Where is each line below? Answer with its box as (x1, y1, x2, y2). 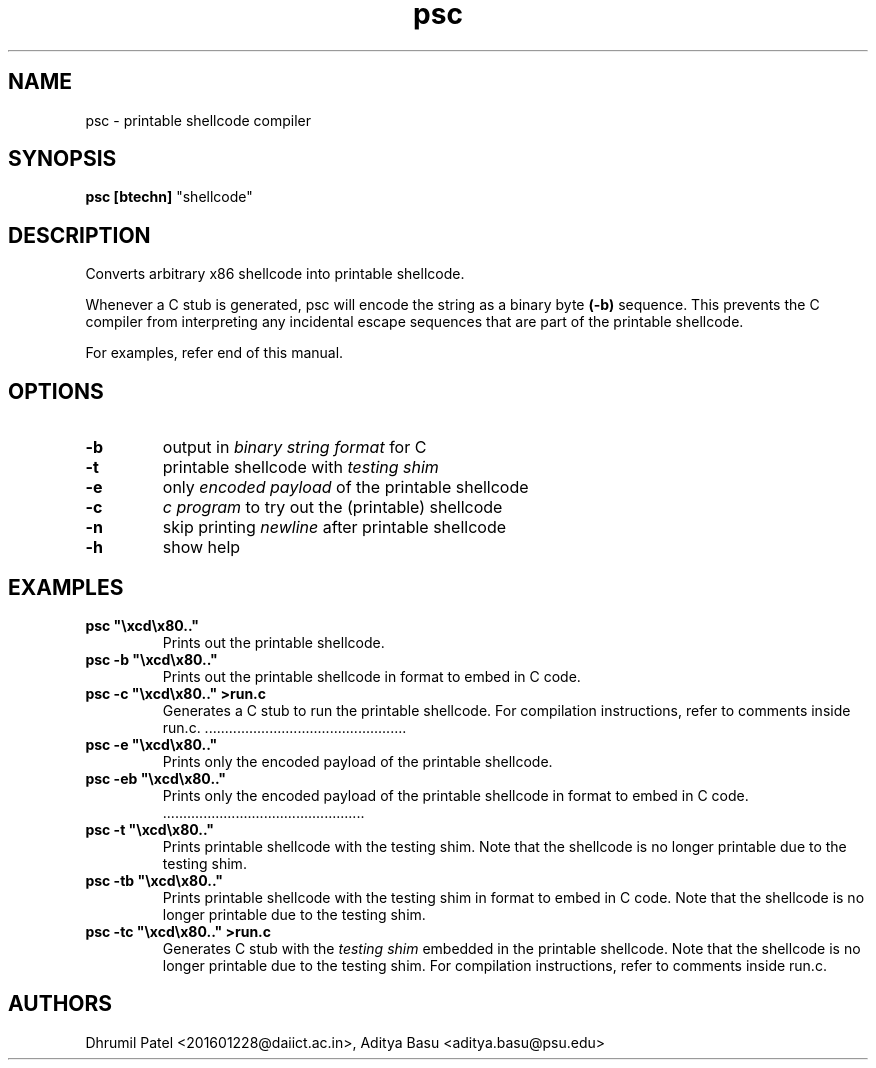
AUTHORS (8, 991, 113, 1017)
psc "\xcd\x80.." (85, 616, 200, 634)
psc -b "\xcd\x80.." (85, 650, 218, 668)
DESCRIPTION (8, 222, 151, 248)
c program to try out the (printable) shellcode (162, 497, 503, 518)
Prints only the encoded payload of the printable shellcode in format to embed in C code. (162, 786, 749, 804)
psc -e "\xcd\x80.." (85, 735, 218, 753)
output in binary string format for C (162, 437, 427, 458)
